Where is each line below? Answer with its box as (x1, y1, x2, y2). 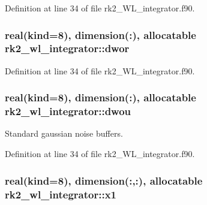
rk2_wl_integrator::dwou (5, 104, 131, 119)
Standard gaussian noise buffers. (5, 127, 123, 140)
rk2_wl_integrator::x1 (5, 186, 116, 201)
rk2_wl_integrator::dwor (5, 41, 130, 56)
